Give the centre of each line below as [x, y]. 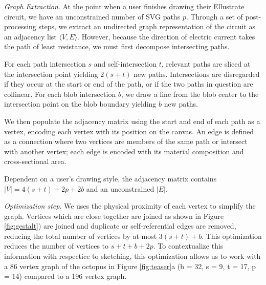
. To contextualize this [188, 246]
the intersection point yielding [51, 74]
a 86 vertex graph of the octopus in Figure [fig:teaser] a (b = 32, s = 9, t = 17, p [130, 266]
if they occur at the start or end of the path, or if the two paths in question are [129, 84]
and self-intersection [125, 63]
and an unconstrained [120, 188]
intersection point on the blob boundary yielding [80, 104]
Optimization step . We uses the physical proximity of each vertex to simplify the [130, 206]
